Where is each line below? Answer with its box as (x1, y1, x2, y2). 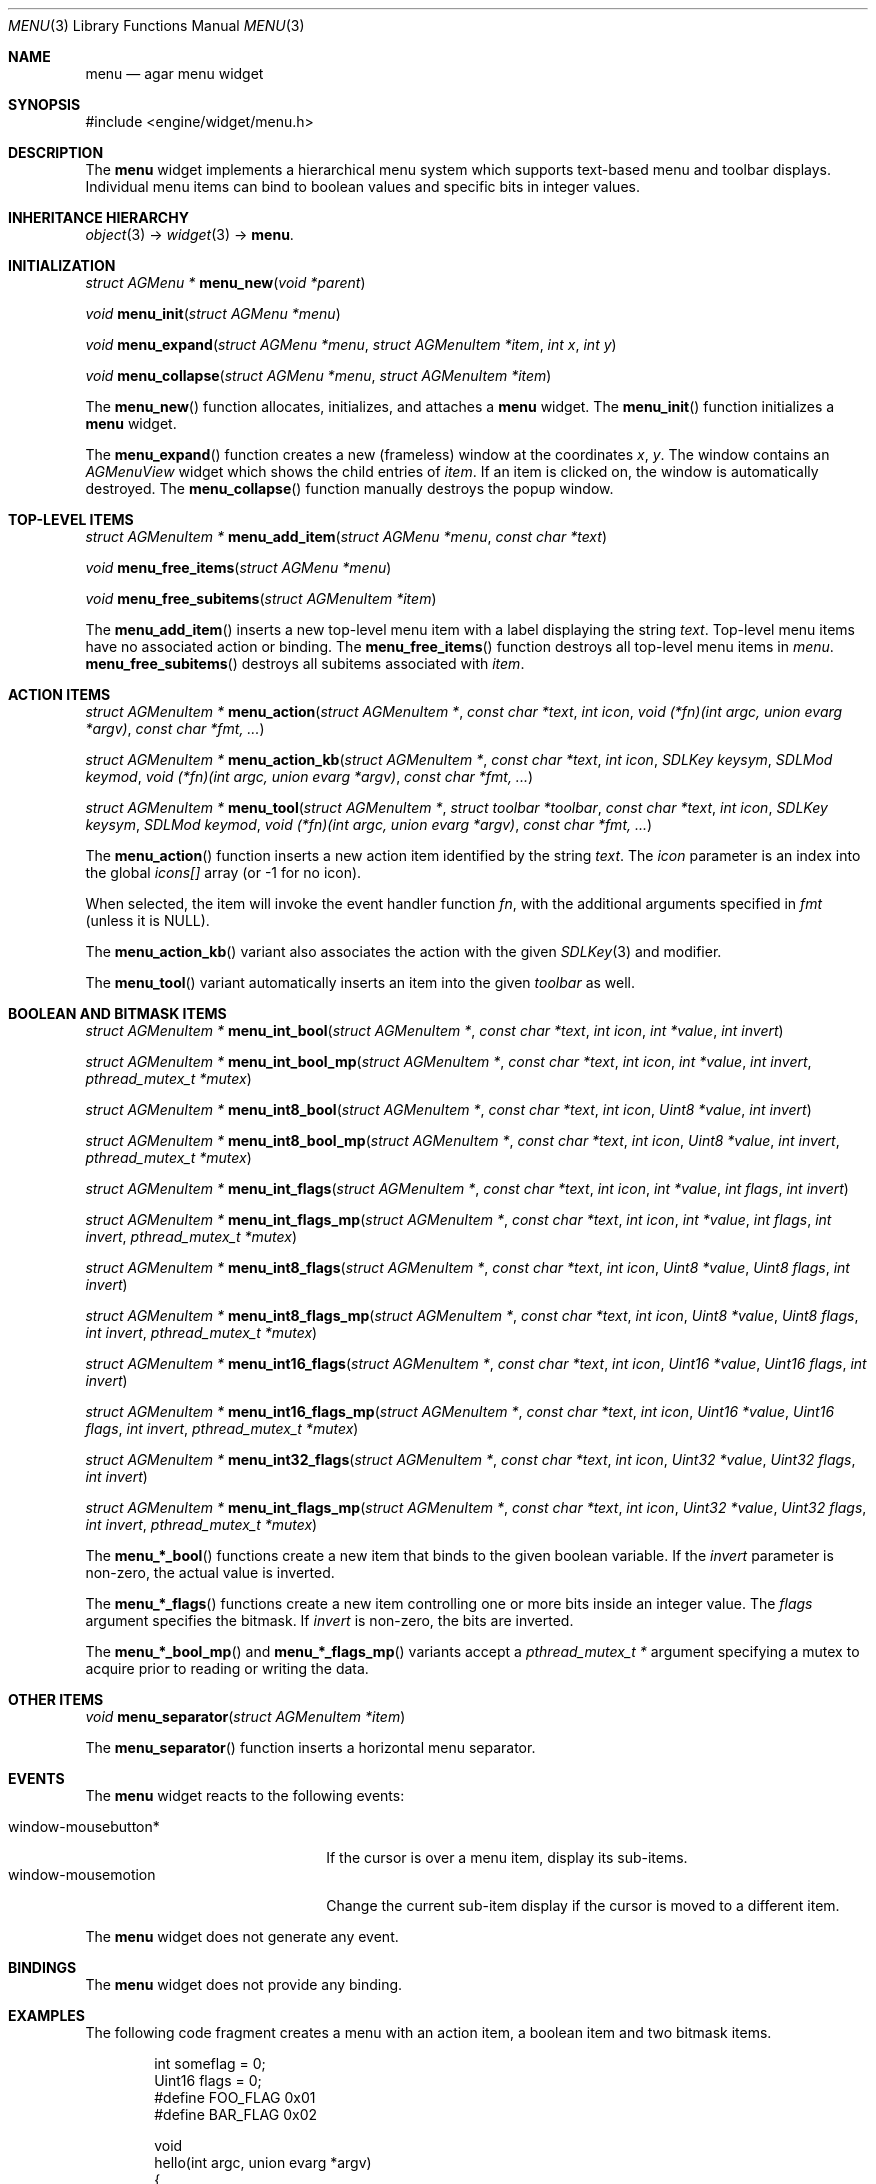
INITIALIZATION (8, 257, 116, 274)
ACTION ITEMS (8, 686, 111, 703)
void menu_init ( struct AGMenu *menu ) (85, 305, 341, 322)
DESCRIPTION (8, 144, 104, 161)
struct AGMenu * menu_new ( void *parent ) (85, 274, 366, 291)
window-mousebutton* (8, 1818, 160, 1835)
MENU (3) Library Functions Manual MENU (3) (8, 17, 305, 34)
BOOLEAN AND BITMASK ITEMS (8, 1005, 227, 1022)
